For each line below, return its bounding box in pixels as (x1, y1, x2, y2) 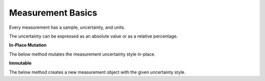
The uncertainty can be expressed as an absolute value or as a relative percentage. (9, 33, 178, 39)
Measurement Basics (9, 7, 98, 18)
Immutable (9, 60, 32, 66)
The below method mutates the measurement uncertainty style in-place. (9, 51, 156, 57)
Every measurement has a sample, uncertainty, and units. (9, 24, 125, 30)
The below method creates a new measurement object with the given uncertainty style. (9, 69, 186, 75)
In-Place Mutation (9, 42, 47, 48)
